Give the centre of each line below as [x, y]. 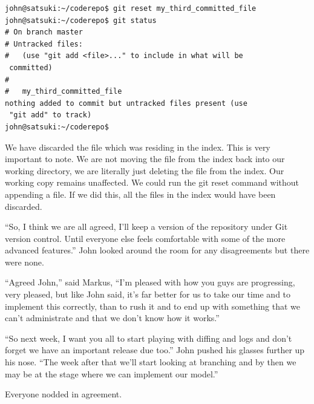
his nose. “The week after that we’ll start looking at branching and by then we [151, 362]
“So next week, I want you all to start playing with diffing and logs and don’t [149, 338]
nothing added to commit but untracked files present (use [126, 103]
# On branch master [44, 32]
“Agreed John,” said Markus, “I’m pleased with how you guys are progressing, [150, 282]
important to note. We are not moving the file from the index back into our [145, 159]
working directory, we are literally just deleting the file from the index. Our [145, 170]
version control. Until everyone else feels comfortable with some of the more [145, 238]
